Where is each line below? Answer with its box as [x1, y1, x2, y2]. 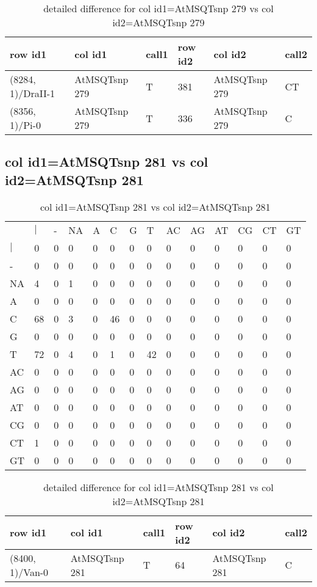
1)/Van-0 [10, 564, 49, 579]
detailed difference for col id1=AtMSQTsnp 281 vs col [43, 479, 274, 494]
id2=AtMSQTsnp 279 [112, 15, 205, 29]
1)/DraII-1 [10, 86, 55, 100]
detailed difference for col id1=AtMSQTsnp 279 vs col [43, 1, 274, 15]
